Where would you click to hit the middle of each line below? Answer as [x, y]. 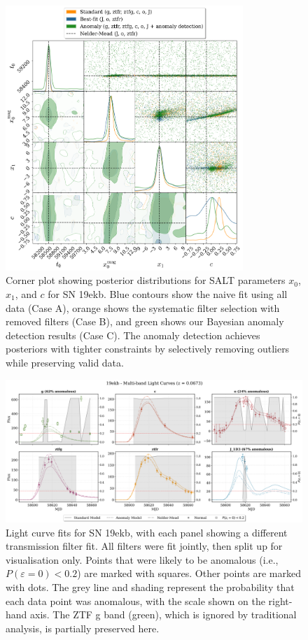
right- [280, 600]
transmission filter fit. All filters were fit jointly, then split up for [144, 546]
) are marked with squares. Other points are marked [189, 573]
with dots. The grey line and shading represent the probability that [150, 587]
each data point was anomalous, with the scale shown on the [135, 600]
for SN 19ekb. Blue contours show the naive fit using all [168, 293]
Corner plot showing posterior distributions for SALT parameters [146, 280]
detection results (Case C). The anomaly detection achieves [133, 335]
